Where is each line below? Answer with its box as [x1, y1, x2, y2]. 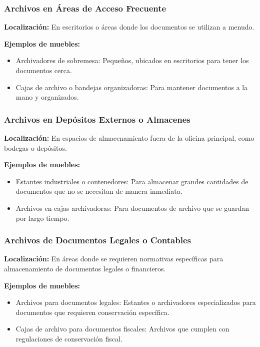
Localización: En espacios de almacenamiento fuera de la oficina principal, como [4, 133, 254, 143]
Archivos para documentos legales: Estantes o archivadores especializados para [15, 297, 256, 307]
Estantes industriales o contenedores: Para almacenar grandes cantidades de [15, 176, 248, 186]
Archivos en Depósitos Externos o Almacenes [4, 113, 190, 125]
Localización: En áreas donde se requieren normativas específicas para [4, 253, 223, 264]
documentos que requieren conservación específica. [15, 306, 169, 317]
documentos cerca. [15, 65, 72, 75]
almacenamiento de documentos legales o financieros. [4, 263, 166, 273]
